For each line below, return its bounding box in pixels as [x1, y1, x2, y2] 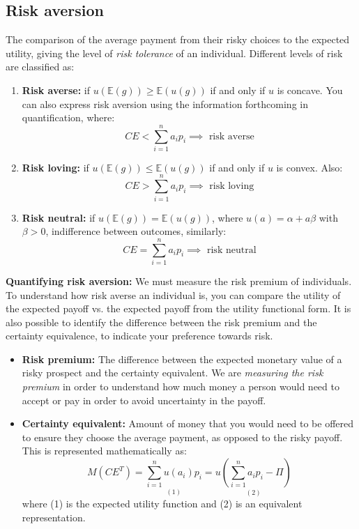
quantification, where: [22, 110, 115, 125]
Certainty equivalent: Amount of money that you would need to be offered [22, 416, 354, 431]
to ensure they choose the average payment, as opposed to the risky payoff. [22, 429, 343, 444]
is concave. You [277, 82, 343, 97]
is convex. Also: [276, 160, 343, 174]
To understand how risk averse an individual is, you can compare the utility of [6, 287, 341, 302]
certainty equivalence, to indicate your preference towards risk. [6, 328, 273, 343]
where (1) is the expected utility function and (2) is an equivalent [22, 496, 303, 511]
